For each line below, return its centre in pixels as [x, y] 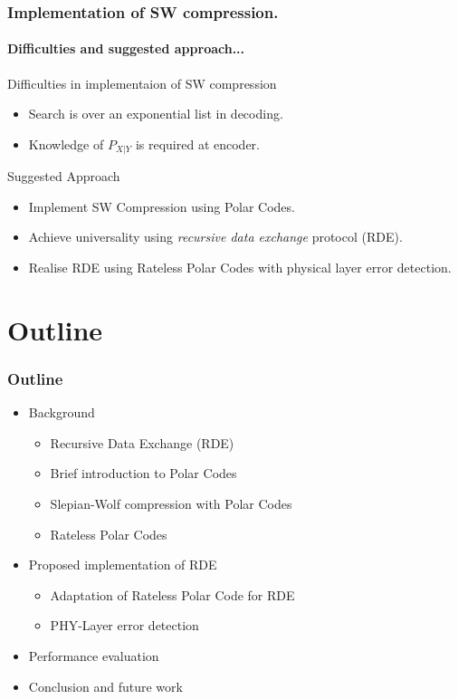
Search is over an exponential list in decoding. [156, 114]
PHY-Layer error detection [124, 625]
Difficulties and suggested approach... [126, 48]
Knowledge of [66, 144]
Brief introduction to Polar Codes [143, 473]
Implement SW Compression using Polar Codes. [162, 206]
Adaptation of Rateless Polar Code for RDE [172, 594]
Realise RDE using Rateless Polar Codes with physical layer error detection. [240, 268]
